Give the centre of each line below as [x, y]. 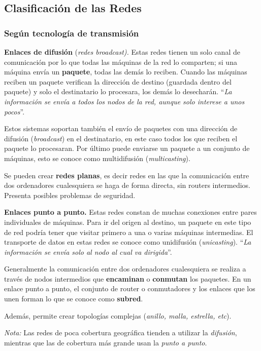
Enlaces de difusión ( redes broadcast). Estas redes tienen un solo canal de [122, 52]
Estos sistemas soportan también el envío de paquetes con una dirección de [121, 128]
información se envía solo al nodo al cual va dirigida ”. [88, 251]
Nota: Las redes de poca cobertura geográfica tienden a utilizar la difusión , [121, 333]
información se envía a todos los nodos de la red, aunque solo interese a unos [124, 101]
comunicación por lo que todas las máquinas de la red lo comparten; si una [121, 62]
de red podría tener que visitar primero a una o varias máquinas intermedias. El [129, 232]
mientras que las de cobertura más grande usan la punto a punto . [106, 342]
